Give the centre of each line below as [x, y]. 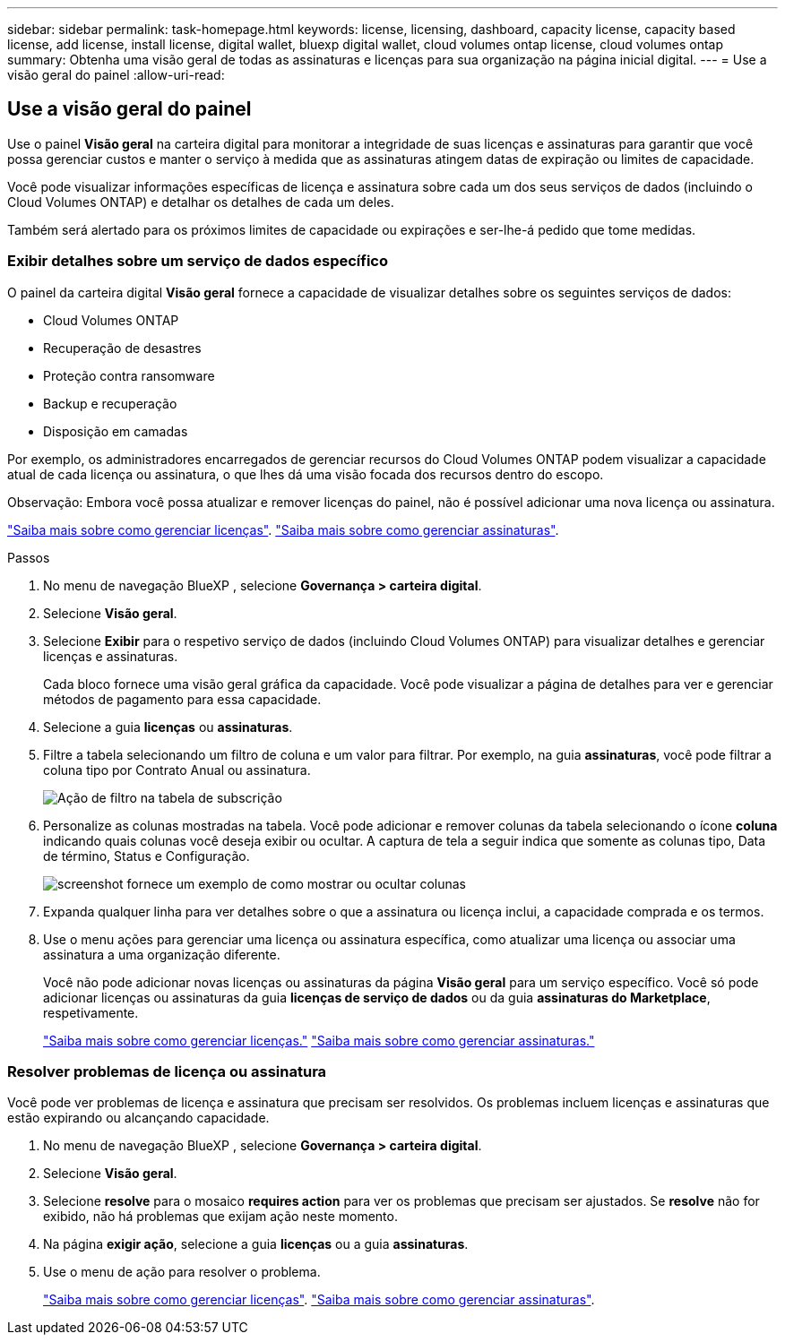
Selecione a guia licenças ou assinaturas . [168, 727]
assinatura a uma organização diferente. [162, 954]
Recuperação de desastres [122, 348]
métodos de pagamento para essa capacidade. [182, 699]
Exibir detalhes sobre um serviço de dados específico [198, 261]
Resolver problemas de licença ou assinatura [167, 1071]
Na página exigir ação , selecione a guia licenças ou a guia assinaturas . [256, 1244]
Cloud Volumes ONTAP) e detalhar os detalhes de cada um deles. [201, 202]
